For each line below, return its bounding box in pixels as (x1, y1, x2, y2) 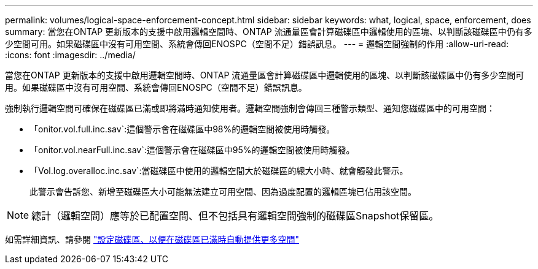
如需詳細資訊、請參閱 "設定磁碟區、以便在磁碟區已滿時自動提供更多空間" (5, 234, 299, 244)
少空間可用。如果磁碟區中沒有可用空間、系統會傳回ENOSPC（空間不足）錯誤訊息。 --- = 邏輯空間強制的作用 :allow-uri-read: (5, 39, 509, 49)
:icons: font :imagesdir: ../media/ (5, 50, 136, 60)
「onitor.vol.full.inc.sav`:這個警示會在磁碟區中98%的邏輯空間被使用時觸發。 (29, 124, 335, 134)
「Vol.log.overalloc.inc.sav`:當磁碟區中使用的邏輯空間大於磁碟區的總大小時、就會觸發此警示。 (29, 165, 408, 176)
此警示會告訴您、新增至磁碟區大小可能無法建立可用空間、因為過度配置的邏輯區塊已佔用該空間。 (29, 186, 416, 197)
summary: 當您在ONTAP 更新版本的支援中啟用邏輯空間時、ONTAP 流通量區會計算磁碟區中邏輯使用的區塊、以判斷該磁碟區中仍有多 (5, 26, 532, 37)
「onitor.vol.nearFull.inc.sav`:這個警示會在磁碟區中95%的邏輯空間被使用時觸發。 (29, 145, 355, 155)
